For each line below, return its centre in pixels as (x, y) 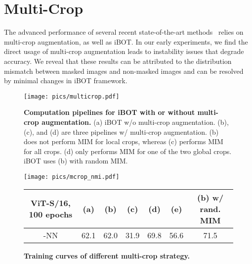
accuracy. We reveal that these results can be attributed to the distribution (118, 61)
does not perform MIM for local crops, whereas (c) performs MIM (124, 141)
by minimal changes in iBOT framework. (66, 80)
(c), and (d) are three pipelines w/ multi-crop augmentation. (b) (121, 132)
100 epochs (51, 214)
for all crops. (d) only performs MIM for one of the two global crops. (128, 151)
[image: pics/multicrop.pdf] (72, 96)
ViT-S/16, (51, 203)
